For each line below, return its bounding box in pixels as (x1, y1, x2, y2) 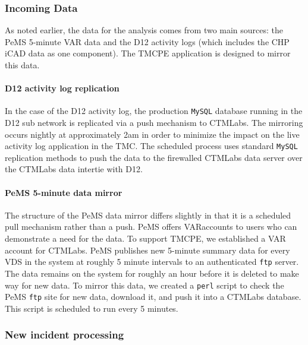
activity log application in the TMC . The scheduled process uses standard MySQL (5, 140, 298, 152)
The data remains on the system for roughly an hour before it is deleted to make (5, 267, 299, 279)
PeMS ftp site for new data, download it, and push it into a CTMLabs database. (5, 290, 301, 303)
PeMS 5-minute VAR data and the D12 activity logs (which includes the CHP (5, 35, 290, 48)
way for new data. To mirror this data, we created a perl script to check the (5, 278, 284, 291)
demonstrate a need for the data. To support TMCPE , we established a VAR (5, 232, 286, 245)
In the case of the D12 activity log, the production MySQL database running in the (5, 105, 303, 117)
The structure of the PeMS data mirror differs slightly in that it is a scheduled (5, 208, 291, 221)
